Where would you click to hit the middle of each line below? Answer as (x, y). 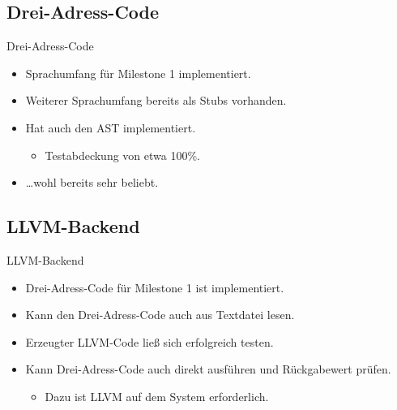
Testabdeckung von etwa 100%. (122, 155)
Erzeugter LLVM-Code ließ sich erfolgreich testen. (149, 341)
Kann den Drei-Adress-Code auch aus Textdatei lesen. (160, 315)
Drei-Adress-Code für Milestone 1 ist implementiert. (155, 287)
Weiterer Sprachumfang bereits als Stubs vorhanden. (156, 100)
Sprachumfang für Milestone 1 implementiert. (138, 73)
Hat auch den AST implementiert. (111, 127)
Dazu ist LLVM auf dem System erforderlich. (157, 396)
